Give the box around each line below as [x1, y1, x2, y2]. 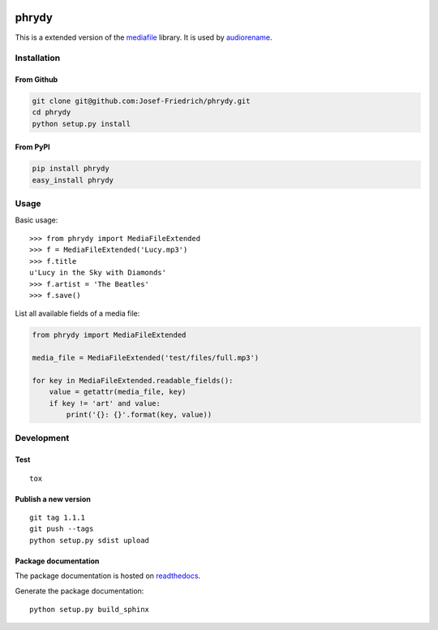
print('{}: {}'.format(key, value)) [66, 410, 213, 419]
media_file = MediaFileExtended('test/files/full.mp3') [32, 353, 260, 363]
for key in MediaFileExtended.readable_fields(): [32, 376, 234, 385]
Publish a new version [15, 494, 91, 503]
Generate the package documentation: [15, 585, 144, 596]
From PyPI [15, 142, 50, 152]
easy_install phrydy [32, 175, 114, 184]
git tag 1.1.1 [29, 512, 85, 522]
